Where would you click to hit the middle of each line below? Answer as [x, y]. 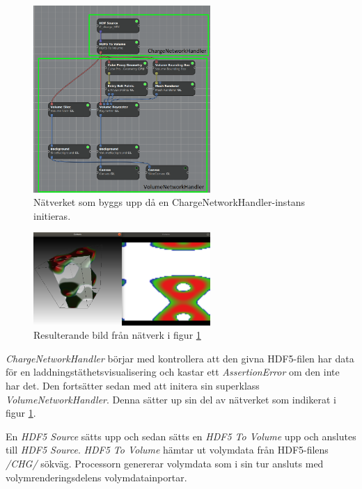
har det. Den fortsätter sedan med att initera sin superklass [133, 386]
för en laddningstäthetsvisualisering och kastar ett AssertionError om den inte [173, 372]
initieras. [52, 215]
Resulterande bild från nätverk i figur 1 [117, 335]
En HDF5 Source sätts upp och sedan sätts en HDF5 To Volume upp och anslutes [181, 436]
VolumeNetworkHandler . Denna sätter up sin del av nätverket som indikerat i [171, 399]
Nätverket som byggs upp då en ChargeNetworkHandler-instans [170, 202]
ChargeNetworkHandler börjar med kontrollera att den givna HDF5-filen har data [180, 358]
